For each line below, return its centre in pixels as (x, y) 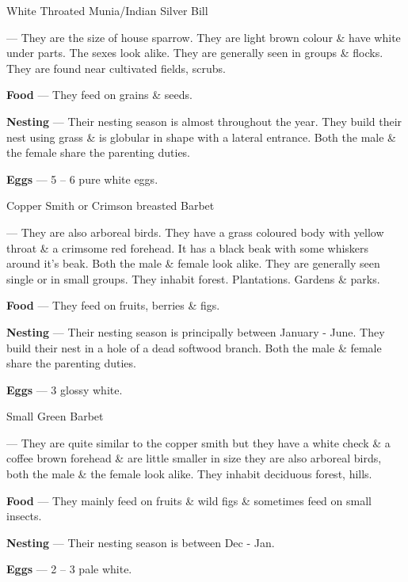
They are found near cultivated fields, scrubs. (116, 68)
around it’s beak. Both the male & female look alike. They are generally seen (193, 263)
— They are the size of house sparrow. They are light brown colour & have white (204, 37)
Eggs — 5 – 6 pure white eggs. (82, 179)
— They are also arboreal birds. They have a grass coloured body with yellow (195, 232)
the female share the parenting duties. (99, 152)
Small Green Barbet (55, 416)
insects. (24, 516)
